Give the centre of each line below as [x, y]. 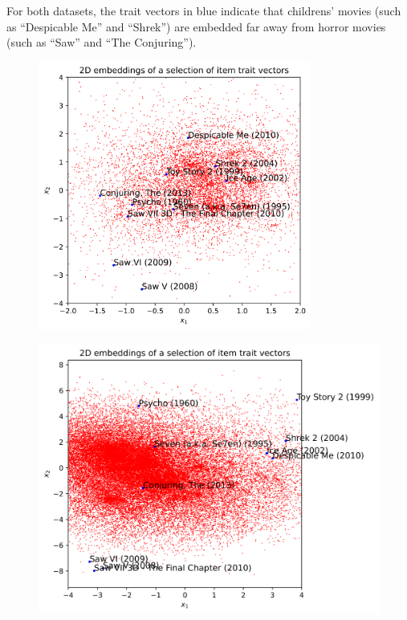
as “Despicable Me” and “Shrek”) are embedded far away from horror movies [196, 26]
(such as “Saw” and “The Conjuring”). [102, 42]
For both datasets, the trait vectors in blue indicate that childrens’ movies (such [204, 10]
